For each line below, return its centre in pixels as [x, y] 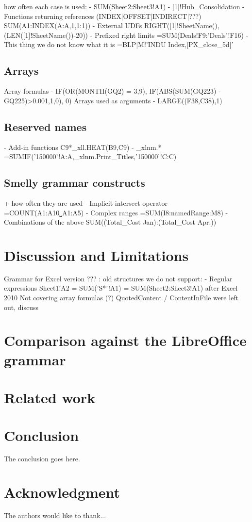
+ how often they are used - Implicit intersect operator [86, 203]
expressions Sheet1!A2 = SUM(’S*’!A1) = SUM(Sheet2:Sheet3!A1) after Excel [121, 288]
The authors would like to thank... [55, 515]
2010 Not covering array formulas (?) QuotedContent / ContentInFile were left [121, 298]
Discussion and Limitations [96, 255]
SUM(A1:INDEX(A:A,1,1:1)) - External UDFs [73, 25]
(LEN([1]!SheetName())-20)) [46, 35]
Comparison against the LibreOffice [125, 340]
